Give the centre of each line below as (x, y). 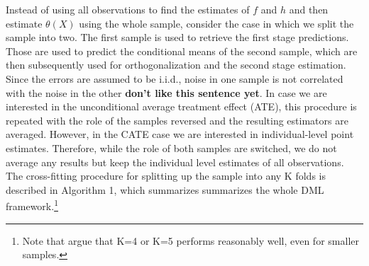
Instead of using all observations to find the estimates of (128, 9)
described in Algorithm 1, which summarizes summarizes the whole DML (165, 189)
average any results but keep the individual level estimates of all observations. (175, 162)
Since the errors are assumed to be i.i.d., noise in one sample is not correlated (175, 78)
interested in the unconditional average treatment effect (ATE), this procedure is (181, 106)
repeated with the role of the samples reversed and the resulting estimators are (177, 120)
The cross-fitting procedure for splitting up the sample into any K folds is (166, 176)
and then (309, 9)
